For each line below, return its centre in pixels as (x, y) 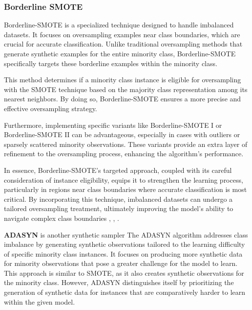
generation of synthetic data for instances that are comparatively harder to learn (125, 292)
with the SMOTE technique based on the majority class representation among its (126, 89)
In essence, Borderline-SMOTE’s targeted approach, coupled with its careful (118, 170)
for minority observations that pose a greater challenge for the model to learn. (121, 263)
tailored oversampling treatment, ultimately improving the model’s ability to (119, 208)
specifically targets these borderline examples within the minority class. (111, 63)
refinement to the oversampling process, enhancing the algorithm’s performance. (124, 154)
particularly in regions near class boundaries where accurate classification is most (126, 189)
